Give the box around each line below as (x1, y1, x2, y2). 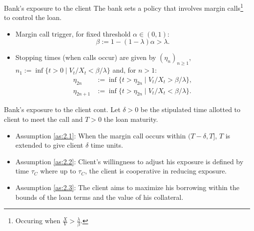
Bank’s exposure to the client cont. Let (4, 104, 121, 115)
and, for (112, 65, 136, 75)
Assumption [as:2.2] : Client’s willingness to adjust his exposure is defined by (15, 156, 244, 166)
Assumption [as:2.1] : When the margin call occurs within (15, 130, 186, 140)
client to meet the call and (4, 114, 83, 124)
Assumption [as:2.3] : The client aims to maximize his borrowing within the (15, 182, 239, 192)
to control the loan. (4, 12, 62, 22)
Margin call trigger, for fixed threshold (15, 28, 131, 38)
